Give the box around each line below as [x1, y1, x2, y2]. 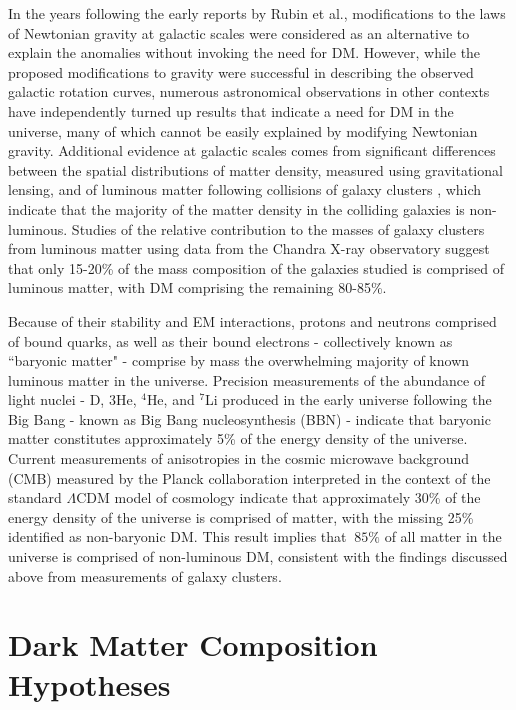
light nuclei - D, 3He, [8, 389, 137, 410]
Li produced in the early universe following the [205, 389, 492, 410]
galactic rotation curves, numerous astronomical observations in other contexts [8, 81, 490, 102]
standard [8, 487, 62, 508]
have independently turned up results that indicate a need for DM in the [8, 100, 454, 121]
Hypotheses [8, 663, 171, 704]
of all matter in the [384, 526, 502, 547]
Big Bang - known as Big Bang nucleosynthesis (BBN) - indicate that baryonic [8, 408, 491, 429]
